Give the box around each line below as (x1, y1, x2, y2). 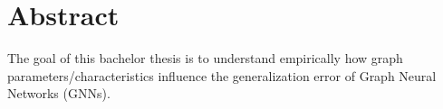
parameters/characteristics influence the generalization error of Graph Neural (7, 66, 437, 85)
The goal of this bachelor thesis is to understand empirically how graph (7, 49, 403, 68)
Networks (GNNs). (7, 84, 111, 103)
